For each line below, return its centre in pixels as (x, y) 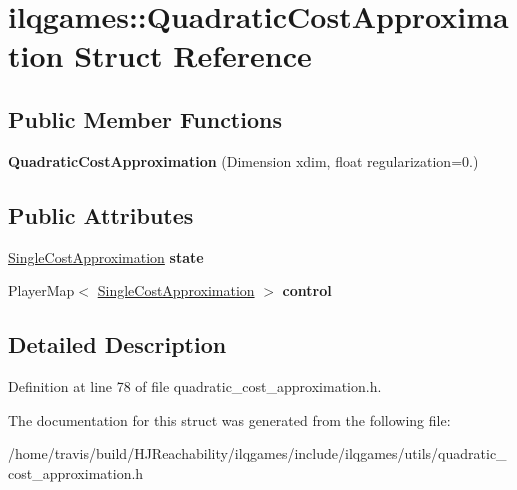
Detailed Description (117, 344)
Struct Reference (193, 55)
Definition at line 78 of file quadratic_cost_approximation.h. (195, 385)
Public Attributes (101, 214)
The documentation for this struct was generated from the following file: (229, 419)
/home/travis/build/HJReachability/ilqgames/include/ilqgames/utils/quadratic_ (257, 453)
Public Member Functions (145, 118)
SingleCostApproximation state (106, 256)
